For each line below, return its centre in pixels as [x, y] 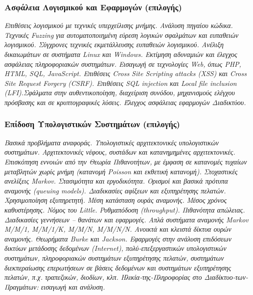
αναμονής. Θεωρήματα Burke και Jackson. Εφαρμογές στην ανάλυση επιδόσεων [118, 238]
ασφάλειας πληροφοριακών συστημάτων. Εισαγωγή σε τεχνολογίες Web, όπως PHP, [123, 64]
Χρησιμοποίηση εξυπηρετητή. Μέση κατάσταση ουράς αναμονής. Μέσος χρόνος [116, 200]
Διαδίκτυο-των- [226, 277]
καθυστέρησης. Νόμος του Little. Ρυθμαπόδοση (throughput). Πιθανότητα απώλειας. [125, 209]
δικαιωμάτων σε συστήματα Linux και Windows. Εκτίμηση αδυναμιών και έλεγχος [121, 54]
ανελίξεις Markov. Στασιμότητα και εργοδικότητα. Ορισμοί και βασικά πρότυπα [116, 181]
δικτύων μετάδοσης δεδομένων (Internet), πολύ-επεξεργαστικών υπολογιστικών [115, 248]
